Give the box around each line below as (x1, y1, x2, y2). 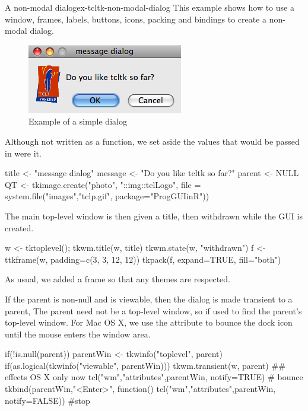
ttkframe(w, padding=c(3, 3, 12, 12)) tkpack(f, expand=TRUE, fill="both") (5, 253, 281, 265)
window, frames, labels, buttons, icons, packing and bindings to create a (5, 12, 267, 25)
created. (5, 221, 34, 234)
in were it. (5, 146, 42, 159)
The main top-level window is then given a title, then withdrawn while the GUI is (5, 209, 303, 222)
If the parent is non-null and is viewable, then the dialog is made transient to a (5, 292, 293, 305)
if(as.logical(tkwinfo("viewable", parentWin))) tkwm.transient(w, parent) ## (5, 359, 285, 371)
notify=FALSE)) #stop (5, 394, 90, 406)
